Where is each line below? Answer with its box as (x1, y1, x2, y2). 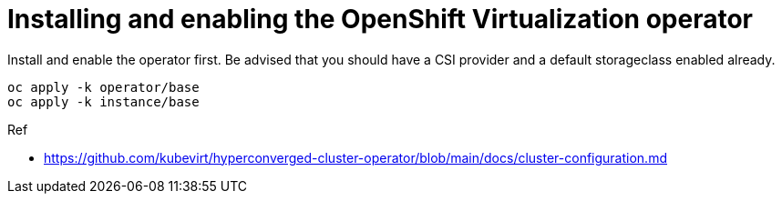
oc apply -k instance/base (7, 94, 200, 109)
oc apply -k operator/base (7, 79, 200, 95)
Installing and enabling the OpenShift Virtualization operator (7, 4, 753, 35)
